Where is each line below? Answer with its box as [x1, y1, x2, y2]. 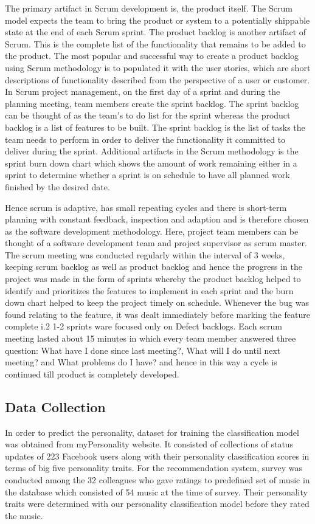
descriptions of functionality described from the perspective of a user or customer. [5, 73, 310, 86]
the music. [5, 509, 43, 522]
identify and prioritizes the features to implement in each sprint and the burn [5, 284, 294, 297]
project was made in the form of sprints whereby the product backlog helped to [5, 272, 301, 285]
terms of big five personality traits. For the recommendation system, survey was [5, 461, 302, 474]
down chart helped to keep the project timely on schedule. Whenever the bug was [5, 296, 309, 309]
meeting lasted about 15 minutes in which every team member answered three [5, 332, 296, 345]
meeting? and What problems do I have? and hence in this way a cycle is [5, 356, 277, 368]
